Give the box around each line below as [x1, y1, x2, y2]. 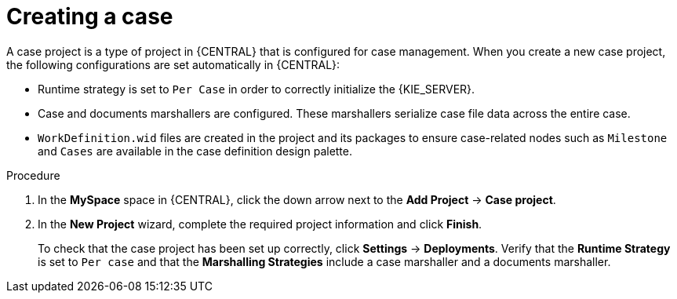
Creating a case [6, 3, 173, 30]
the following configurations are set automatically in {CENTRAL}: [6, 57, 340, 71]
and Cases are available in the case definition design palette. [38, 144, 353, 158]
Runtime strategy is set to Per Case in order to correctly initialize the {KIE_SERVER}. [38, 82, 475, 96]
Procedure [6, 168, 60, 182]
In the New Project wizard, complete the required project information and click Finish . [38, 217, 482, 231]
